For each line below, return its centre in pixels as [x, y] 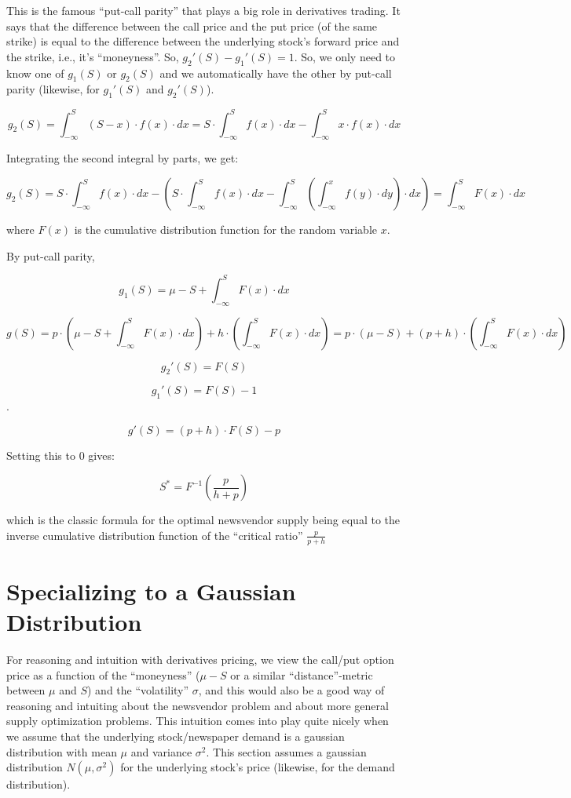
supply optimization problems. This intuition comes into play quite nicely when [198, 721]
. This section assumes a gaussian [286, 751]
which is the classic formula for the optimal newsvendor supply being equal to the [203, 520]
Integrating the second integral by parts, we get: [123, 158]
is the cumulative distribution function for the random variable [226, 230]
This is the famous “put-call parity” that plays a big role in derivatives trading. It [203, 10]
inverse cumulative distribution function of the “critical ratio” [155, 535]
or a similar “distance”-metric [302, 674]
